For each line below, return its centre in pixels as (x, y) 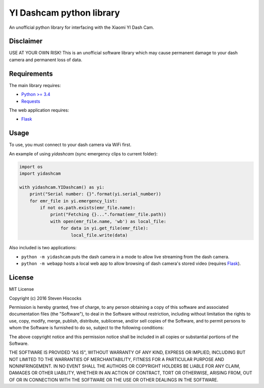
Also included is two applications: (43, 248)
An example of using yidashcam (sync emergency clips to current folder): (83, 153)
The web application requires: (39, 110)
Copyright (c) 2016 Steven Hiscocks (45, 298)
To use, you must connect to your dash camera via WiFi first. (70, 145)
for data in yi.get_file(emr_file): (104, 228)
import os (31, 167)
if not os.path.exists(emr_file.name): (88, 207)
